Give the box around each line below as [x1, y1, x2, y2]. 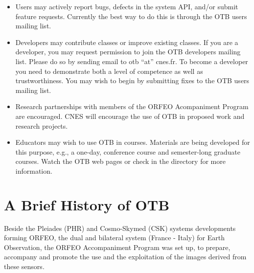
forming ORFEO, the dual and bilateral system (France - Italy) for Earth [4, 232, 225, 243]
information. [15, 165, 52, 176]
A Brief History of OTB [4, 194, 170, 214]
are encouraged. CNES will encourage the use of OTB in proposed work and [15, 111, 245, 121]
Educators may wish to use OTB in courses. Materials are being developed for [15, 137, 250, 147]
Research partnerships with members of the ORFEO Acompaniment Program [15, 101, 249, 112]
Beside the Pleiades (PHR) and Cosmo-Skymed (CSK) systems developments [4, 223, 236, 233]
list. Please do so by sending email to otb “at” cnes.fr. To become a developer [15, 56, 248, 66]
